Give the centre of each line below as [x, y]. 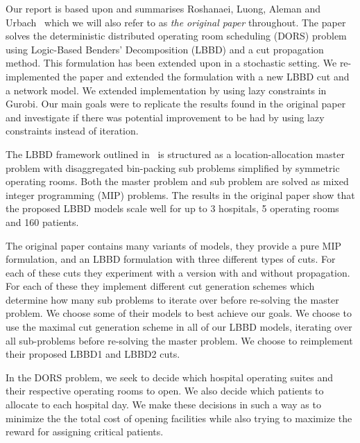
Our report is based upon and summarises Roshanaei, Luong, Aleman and [163, 8]
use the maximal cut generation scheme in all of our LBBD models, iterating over [179, 327]
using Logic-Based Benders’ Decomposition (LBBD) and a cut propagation [165, 49]
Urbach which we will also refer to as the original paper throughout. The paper [176, 22]
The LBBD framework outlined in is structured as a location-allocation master [175, 154]
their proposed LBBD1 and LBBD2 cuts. [93, 354]
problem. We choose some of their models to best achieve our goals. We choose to [179, 313]
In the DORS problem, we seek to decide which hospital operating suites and [170, 377]
